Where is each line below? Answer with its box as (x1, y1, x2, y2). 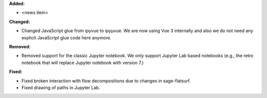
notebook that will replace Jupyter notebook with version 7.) (21, 60, 144, 65)
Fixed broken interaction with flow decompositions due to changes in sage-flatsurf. (21, 78, 191, 84)
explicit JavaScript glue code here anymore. (21, 34, 111, 40)
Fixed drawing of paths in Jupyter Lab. (21, 84, 100, 91)
